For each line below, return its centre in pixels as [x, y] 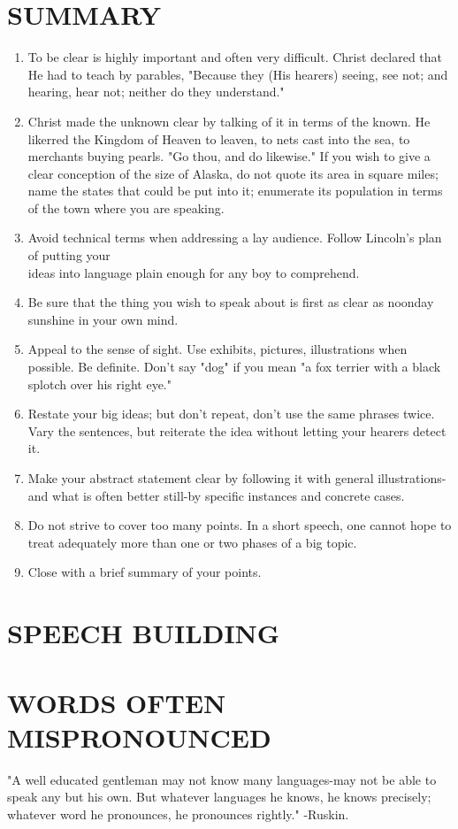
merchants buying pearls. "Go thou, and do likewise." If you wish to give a [229, 156]
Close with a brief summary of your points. [145, 572]
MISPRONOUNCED [139, 737]
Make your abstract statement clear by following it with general [201, 478]
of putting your [69, 255]
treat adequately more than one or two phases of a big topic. [192, 542]
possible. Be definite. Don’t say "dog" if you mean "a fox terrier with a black [234, 367]
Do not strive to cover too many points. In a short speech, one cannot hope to [240, 525]
